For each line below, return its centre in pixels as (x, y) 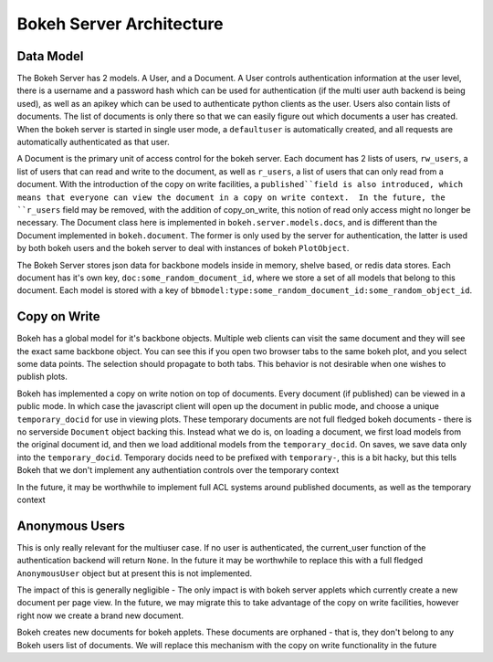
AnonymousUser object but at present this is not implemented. (135, 573)
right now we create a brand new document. (100, 615)
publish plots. (42, 377)
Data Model (50, 56)
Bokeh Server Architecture (120, 24)
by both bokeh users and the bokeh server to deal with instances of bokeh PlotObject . (183, 248)
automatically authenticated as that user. (93, 142)
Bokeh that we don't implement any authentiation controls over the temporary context (178, 470)
